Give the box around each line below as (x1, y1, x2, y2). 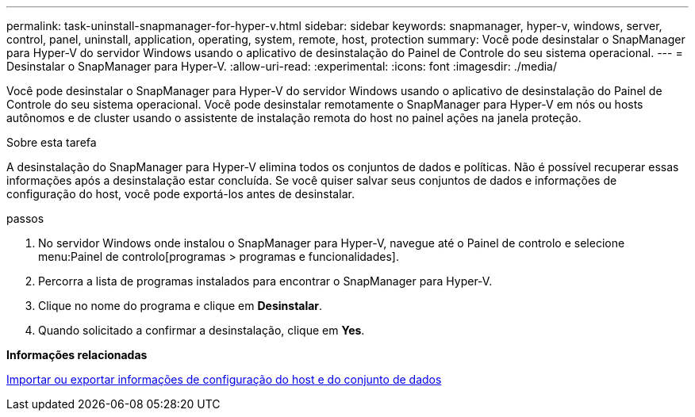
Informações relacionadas (6, 348, 148, 362)
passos (6, 212, 44, 225)
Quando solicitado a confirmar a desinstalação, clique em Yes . (38, 323, 365, 337)
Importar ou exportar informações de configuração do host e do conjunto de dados (6, 373, 442, 386)
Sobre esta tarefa (6, 136, 97, 149)
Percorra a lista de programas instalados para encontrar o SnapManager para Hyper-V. (38, 274, 493, 288)
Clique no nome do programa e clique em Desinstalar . (38, 299, 323, 312)
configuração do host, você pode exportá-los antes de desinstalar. (6, 187, 355, 201)
